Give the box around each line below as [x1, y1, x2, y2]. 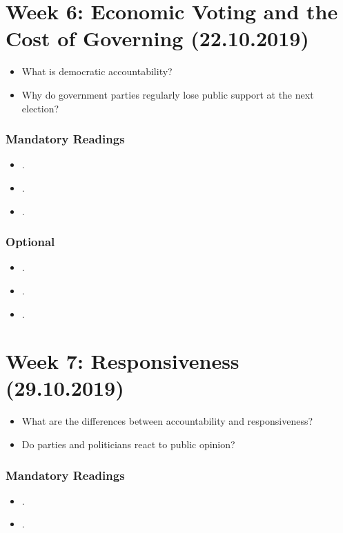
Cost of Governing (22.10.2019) [6, 24, 309, 52]
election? [21, 101, 59, 115]
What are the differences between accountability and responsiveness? [21, 414, 313, 428]
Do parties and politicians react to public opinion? [21, 437, 235, 451]
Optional [6, 233, 55, 250]
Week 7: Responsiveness [6, 347, 239, 375]
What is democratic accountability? [21, 64, 173, 79]
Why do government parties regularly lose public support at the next [21, 87, 314, 101]
